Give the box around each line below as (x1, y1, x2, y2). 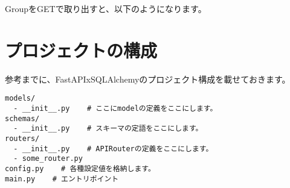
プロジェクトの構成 (5, 37, 158, 62)
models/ (5, 94, 36, 103)
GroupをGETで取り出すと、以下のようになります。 (5, 2, 207, 14)
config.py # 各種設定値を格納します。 (5, 164, 155, 173)
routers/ (5, 134, 40, 143)
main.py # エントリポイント (5, 174, 119, 183)
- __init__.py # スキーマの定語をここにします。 (13, 124, 203, 133)
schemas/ (5, 114, 40, 123)
